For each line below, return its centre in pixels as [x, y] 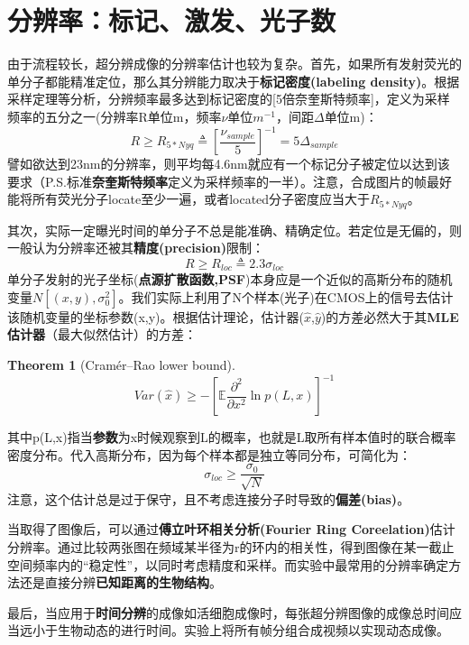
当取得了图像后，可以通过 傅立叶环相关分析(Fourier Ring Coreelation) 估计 [231, 529]
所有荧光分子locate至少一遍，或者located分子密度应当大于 [201, 199]
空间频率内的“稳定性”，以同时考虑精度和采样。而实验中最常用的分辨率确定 [228, 564]
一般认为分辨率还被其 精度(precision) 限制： [136, 248]
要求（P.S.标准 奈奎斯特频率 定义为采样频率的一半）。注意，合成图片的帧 [217, 181]
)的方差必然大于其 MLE [390, 316]
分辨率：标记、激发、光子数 [172, 20]
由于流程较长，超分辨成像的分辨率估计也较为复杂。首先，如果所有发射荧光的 [234, 64]
